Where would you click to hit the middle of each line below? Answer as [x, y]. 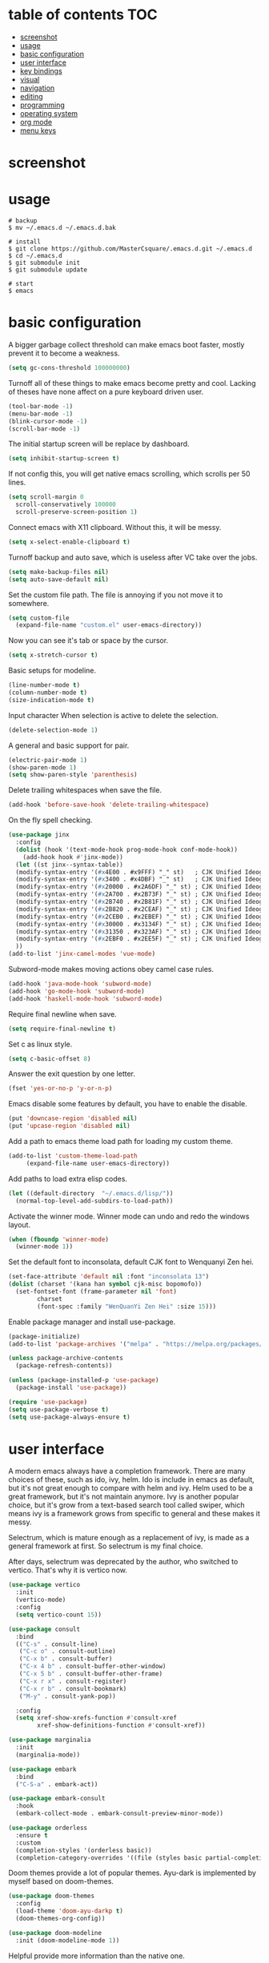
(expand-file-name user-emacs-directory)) [98, 1163]
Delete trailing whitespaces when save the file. [85, 790]
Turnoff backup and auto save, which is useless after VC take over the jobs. [133, 557]
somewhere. [29, 603]
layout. [19, 1224]
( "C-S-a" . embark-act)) [57, 1784]
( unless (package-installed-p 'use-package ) [84, 1380]
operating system [49, 113]
